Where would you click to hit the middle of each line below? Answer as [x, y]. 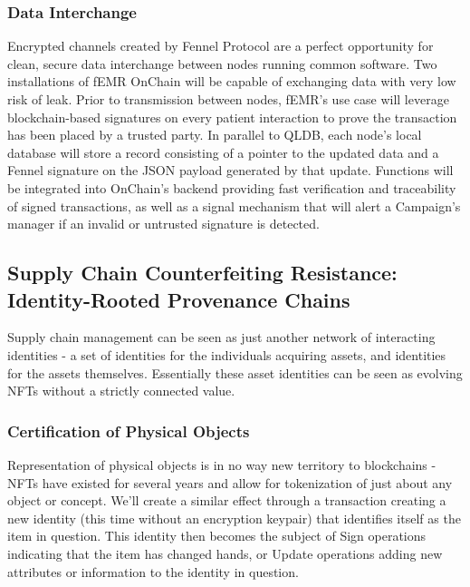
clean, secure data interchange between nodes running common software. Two [222, 63]
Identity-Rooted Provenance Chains [179, 299]
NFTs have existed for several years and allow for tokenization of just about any [230, 482]
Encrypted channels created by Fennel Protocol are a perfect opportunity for [221, 46]
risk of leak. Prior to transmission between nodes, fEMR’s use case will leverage [228, 99]
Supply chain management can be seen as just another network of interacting [221, 337]
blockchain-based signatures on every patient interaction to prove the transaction [232, 117]
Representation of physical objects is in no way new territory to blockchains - [222, 464]
